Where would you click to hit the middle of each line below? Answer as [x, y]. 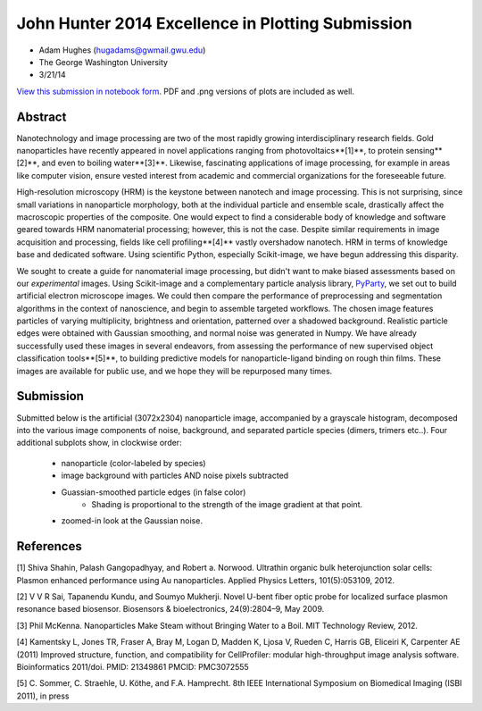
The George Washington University [104, 62]
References [49, 546]
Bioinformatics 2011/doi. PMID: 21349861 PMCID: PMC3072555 [133, 666]
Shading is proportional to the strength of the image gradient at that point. [227, 504]
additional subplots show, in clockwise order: [99, 443]
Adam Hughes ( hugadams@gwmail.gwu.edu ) [122, 50]
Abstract [42, 117]
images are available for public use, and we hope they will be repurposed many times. [175, 371]
